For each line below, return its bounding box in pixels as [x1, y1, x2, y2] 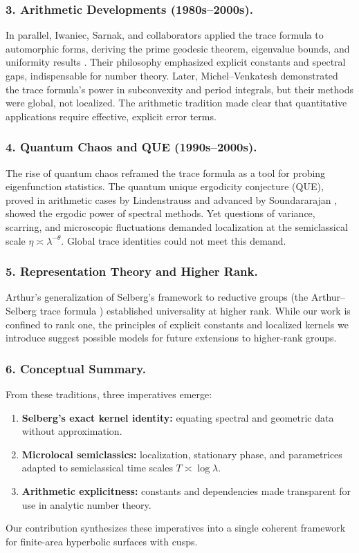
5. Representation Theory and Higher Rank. [6, 263, 258, 280]
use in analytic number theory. [21, 497, 151, 512]
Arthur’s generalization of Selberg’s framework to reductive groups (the [6, 290, 309, 304]
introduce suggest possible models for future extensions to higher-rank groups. [6, 330, 337, 345]
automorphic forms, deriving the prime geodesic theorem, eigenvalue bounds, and [6, 41, 350, 55]
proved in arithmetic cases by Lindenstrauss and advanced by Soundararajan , [6, 192, 338, 207]
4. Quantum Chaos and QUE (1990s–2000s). [6, 138, 257, 156]
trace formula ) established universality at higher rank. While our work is [39, 303, 351, 317]
